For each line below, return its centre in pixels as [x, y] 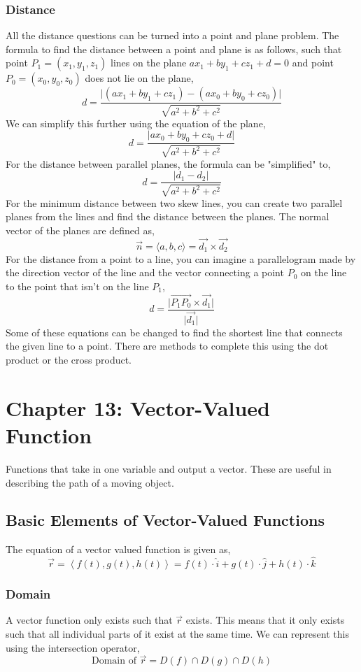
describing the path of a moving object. [90, 482]
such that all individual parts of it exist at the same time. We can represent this [177, 633]
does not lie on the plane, [139, 78]
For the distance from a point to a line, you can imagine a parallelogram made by [181, 258]
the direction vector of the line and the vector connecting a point [145, 272]
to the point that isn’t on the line [77, 286]
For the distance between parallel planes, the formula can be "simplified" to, [168, 163]
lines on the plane [148, 63]
